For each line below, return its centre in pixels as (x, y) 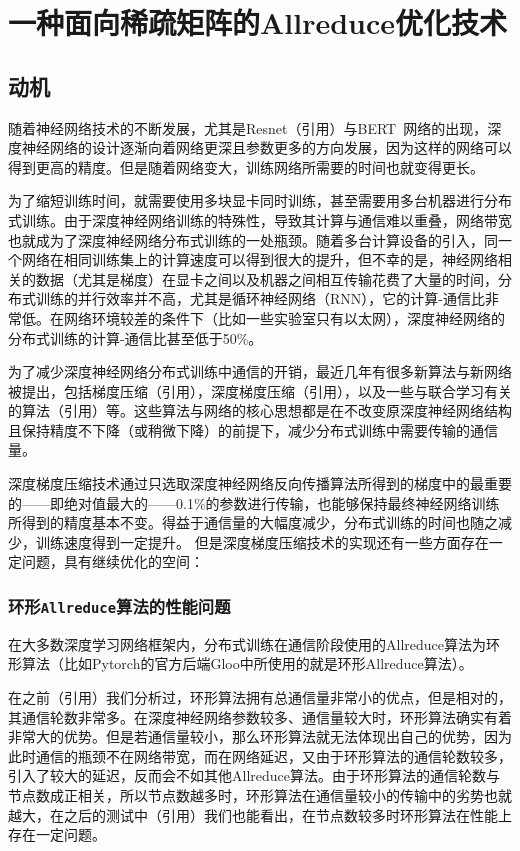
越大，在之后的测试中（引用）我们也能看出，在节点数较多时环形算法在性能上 (260, 814)
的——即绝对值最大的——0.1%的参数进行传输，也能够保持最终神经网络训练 (254, 502)
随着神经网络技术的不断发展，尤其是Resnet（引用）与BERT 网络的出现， (248, 127)
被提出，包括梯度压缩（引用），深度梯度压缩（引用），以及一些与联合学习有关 (260, 390)
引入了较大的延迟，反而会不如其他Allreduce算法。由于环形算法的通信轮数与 (254, 775)
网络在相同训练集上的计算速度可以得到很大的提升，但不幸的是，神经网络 (259, 259)
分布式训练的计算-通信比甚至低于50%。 (135, 337)
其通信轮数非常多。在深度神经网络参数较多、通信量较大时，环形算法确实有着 (260, 716)
